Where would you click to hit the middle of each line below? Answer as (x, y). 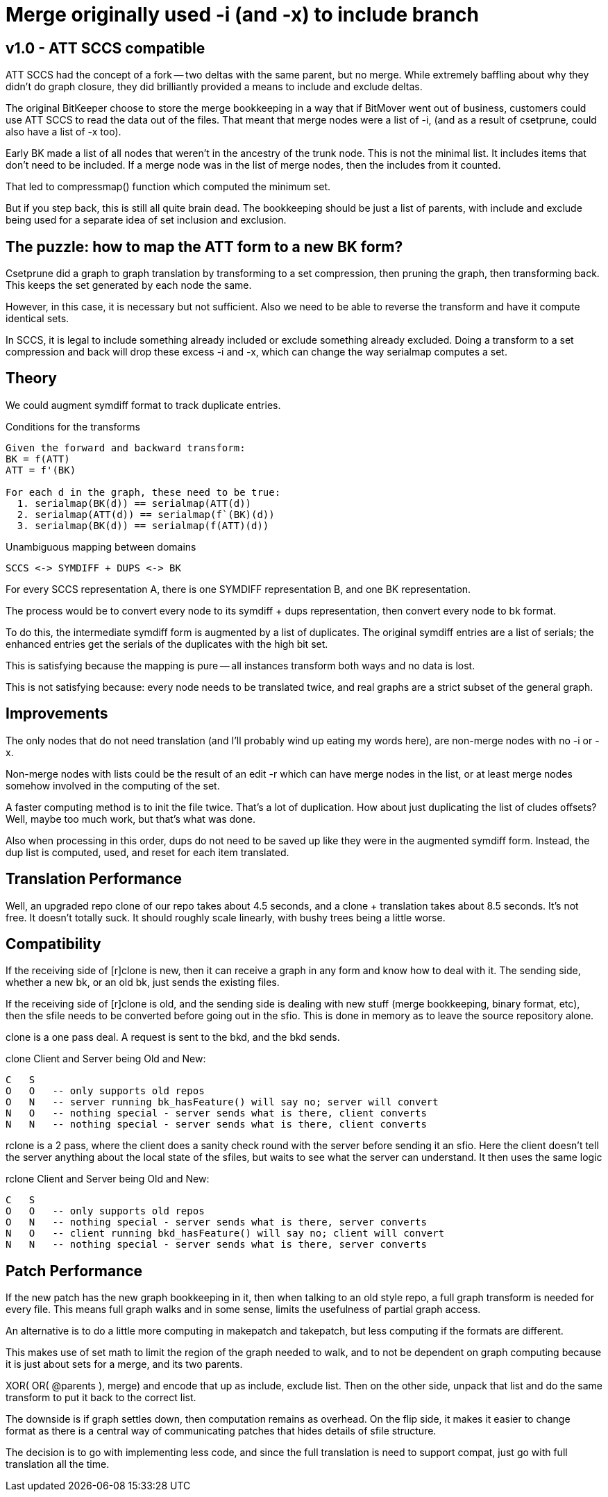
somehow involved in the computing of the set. (113, 785)
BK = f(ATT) (38, 459)
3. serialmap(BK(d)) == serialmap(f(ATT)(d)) (143, 525)
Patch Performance (74, 1271)
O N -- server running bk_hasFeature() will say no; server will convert (222, 1102)
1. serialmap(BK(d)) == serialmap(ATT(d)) (134, 503)
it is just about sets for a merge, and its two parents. (124, 1364)
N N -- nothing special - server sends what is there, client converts (216, 1124)
